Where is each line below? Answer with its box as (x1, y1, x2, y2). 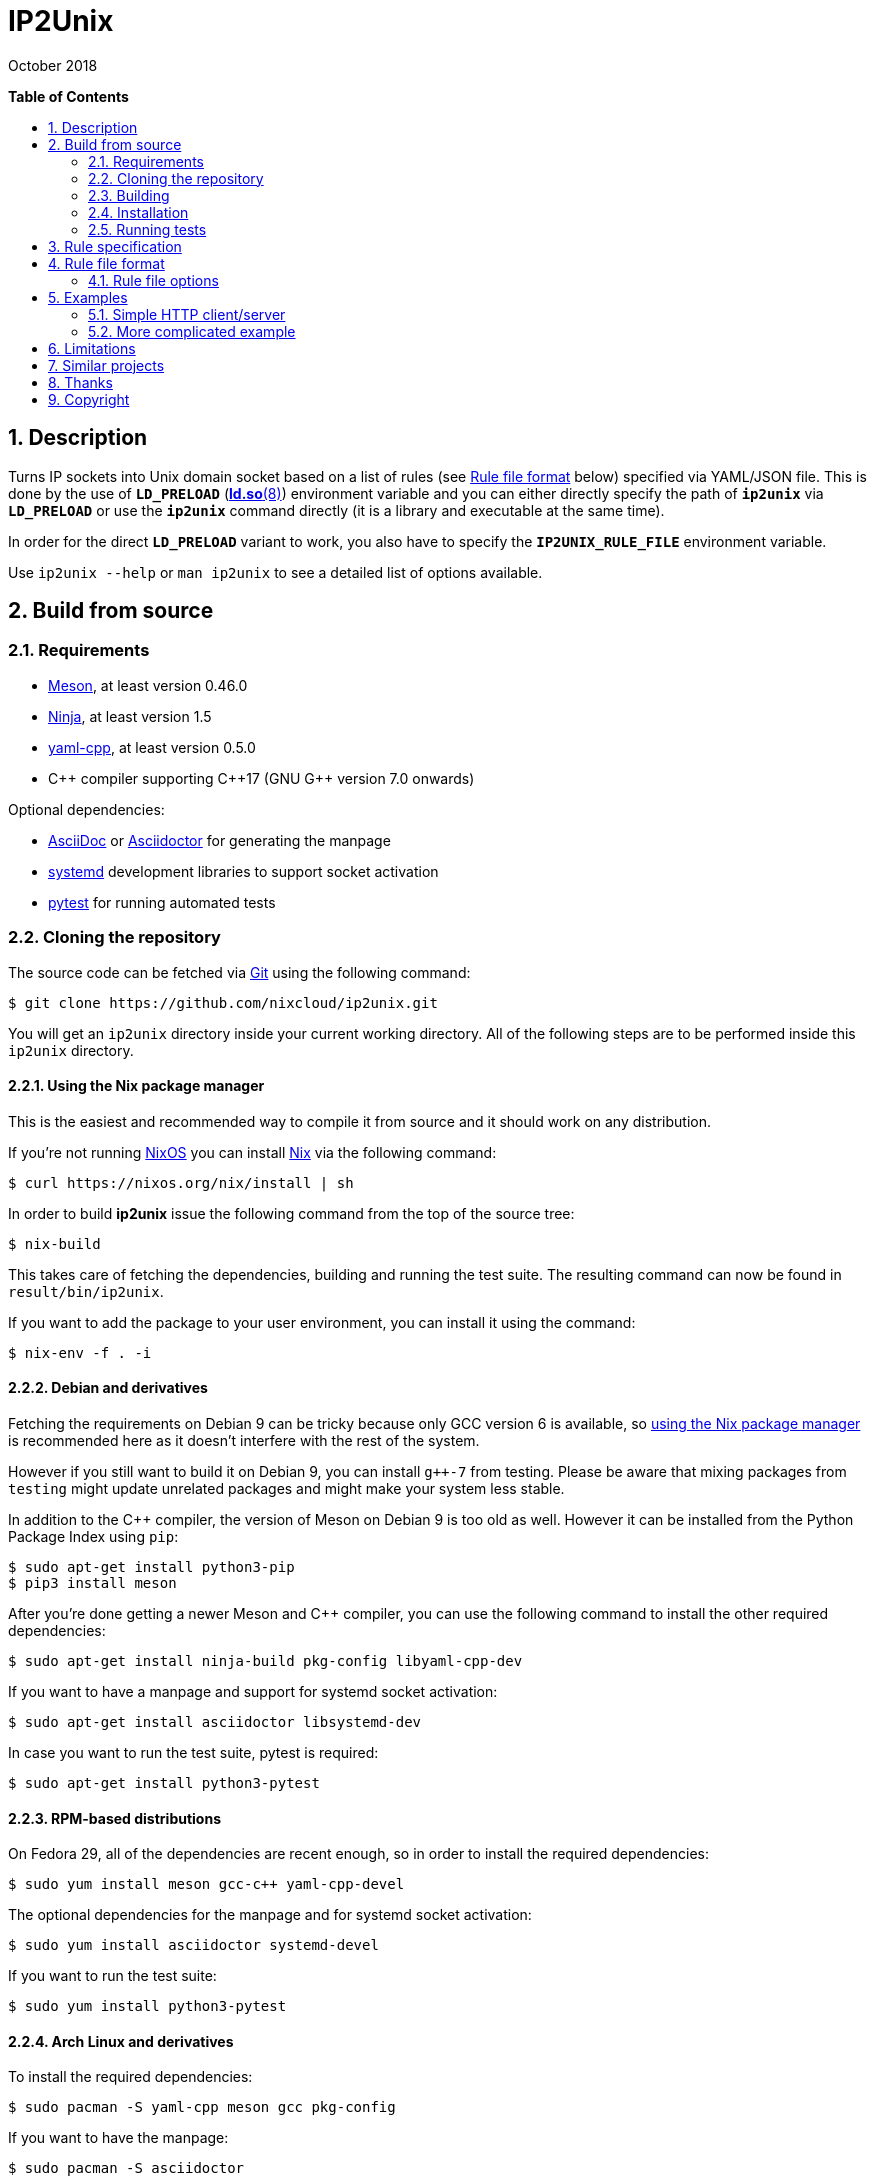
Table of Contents (8, 87, 129, 105)
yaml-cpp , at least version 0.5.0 (48, 738, 256, 756)
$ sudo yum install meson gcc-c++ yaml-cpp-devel (8, 1876, 405, 1893)
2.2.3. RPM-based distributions (8, 1809, 221, 1827)
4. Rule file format (48, 254, 165, 272)
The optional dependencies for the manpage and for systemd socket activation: (8, 1906, 532, 1924)
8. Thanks (48, 373, 113, 391)
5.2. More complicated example (88, 322, 296, 340)
